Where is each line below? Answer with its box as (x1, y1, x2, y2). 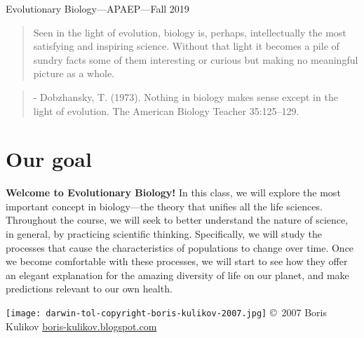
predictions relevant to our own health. (6, 281, 173, 296)
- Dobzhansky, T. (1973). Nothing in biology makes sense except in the (33, 89, 338, 104)
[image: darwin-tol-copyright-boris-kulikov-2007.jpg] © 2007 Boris (6, 305, 327, 320)
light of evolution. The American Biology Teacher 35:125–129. (33, 103, 299, 118)
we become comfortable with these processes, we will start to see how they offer (6, 254, 348, 269)
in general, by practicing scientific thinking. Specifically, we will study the (6, 227, 322, 241)
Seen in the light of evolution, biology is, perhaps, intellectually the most (33, 25, 346, 39)
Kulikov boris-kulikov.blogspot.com (6, 318, 157, 333)
